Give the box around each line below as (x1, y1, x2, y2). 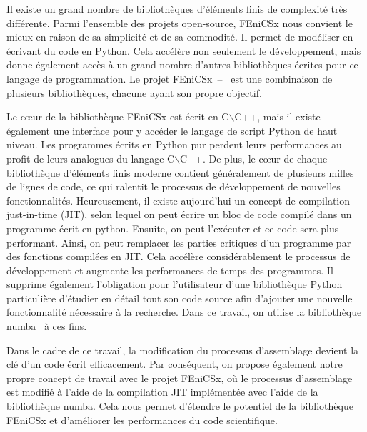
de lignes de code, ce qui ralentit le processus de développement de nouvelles (6, 179, 341, 194)
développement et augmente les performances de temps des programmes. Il (6, 262, 333, 277)
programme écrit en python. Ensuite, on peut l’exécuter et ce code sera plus (6, 220, 339, 235)
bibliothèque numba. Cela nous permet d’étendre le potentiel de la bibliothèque (6, 398, 353, 413)
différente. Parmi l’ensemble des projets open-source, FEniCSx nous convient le (6, 15, 353, 30)
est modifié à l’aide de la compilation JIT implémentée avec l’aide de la (6, 384, 318, 399)
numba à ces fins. (6, 319, 87, 334)
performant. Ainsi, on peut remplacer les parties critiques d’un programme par (6, 235, 351, 250)
